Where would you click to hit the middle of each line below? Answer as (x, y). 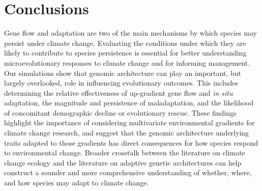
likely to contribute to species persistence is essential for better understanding (125, 53)
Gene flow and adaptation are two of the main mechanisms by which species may (130, 33)
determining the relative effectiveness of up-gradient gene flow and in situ (119, 92)
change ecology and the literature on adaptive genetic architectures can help (123, 162)
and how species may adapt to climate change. (77, 183)
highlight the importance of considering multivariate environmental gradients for (129, 122)
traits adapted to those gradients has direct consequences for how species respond (131, 142)
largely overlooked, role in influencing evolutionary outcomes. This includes (121, 83)
